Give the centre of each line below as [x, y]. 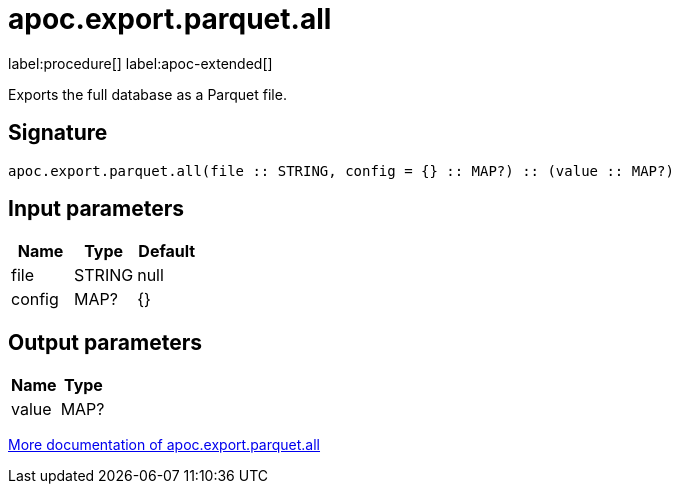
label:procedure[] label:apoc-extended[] [140, 63]
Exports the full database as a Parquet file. [147, 94]
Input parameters [96, 209]
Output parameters [105, 342]
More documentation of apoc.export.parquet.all [164, 445]
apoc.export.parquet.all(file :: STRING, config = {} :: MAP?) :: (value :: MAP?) [341, 170]
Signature [58, 133]
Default [167, 251]
